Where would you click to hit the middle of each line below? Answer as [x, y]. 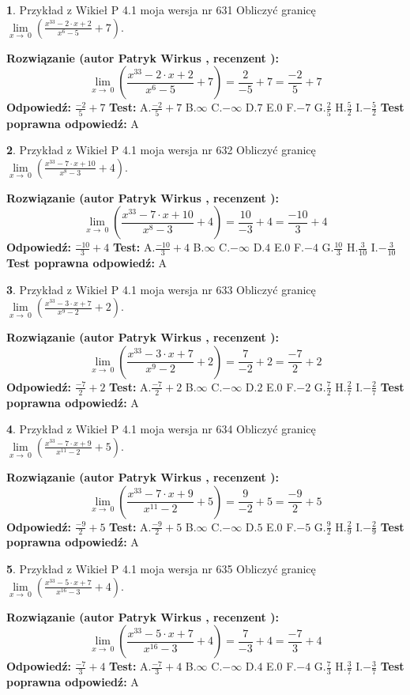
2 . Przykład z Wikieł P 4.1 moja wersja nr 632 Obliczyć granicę [161, 150]
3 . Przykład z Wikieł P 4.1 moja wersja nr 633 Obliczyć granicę [161, 289]
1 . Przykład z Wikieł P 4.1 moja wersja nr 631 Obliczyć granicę [161, 9]
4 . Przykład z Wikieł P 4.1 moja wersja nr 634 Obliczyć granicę [161, 429]
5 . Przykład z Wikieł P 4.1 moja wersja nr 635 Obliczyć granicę [161, 568]
